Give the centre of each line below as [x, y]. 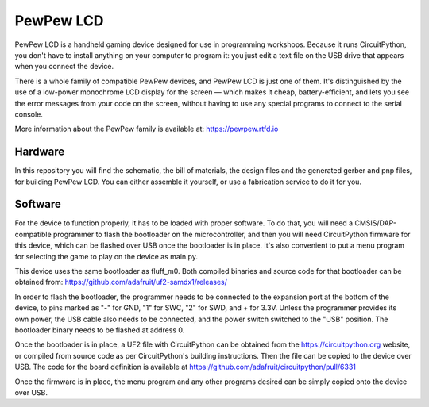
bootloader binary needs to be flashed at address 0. [100, 330]
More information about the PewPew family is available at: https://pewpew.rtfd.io [147, 129]
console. [29, 114]
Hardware [40, 152]
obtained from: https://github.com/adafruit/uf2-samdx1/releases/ [121, 282]
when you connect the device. [64, 67]
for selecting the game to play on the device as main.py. [106, 256]
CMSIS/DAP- [376, 223]
